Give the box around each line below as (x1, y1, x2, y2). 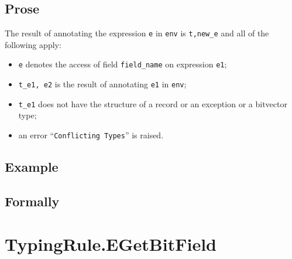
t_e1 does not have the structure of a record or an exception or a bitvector (18, 97, 287, 110)
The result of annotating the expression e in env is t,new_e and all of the (5, 27, 269, 39)
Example (5, 158, 59, 176)
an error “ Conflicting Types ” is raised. (18, 129, 164, 141)
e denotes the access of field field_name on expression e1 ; (18, 58, 227, 70)
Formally (5, 192, 60, 210)
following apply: (5, 38, 61, 50)
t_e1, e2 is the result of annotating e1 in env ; (18, 78, 187, 90)
